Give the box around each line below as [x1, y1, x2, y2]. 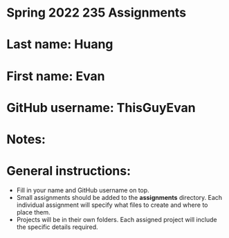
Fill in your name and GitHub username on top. [16, 185, 149, 194]
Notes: [6, 131, 46, 147]
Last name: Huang [6, 37, 113, 53]
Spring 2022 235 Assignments [6, 5, 187, 21]
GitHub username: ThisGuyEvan [6, 100, 196, 116]
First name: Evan [6, 68, 105, 84]
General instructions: [6, 163, 131, 179]
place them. [16, 208, 51, 216]
